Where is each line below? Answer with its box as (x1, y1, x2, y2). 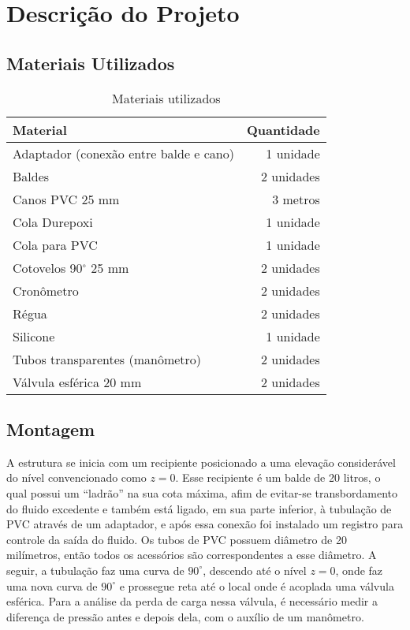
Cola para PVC (13, 235, 98, 254)
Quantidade (246, 120, 320, 139)
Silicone (13, 326, 55, 345)
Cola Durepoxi (13, 212, 93, 231)
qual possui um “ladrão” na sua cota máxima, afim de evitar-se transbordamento (6, 484, 397, 501)
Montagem (6, 416, 95, 441)
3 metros (272, 189, 320, 208)
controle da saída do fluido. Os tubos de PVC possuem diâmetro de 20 (6, 531, 347, 547)
